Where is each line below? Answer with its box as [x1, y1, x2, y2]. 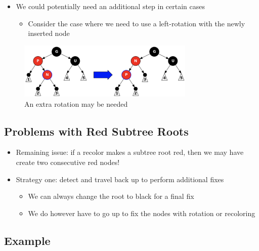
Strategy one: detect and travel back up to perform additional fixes [16, 174, 224, 184]
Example [4, 232, 51, 248]
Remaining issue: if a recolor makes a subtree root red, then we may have [16, 147, 244, 157]
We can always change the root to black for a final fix [28, 191, 194, 201]
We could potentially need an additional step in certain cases [16, 1, 205, 11]
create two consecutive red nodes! [16, 157, 120, 167]
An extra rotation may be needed [24, 98, 128, 109]
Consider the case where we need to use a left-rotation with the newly [28, 18, 245, 28]
